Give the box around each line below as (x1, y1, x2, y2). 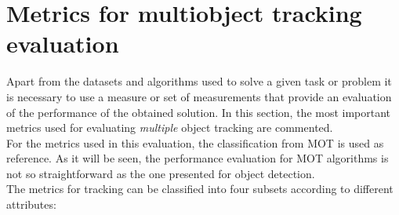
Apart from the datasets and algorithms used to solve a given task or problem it (6, 73, 392, 89)
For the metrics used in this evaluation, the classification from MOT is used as (6, 134, 384, 151)
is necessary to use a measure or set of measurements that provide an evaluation (6, 88, 392, 104)
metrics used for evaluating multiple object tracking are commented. (6, 119, 333, 136)
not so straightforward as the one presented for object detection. (6, 165, 315, 181)
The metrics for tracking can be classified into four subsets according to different (6, 180, 394, 197)
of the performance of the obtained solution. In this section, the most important (6, 104, 391, 120)
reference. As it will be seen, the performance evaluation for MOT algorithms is (6, 150, 389, 166)
